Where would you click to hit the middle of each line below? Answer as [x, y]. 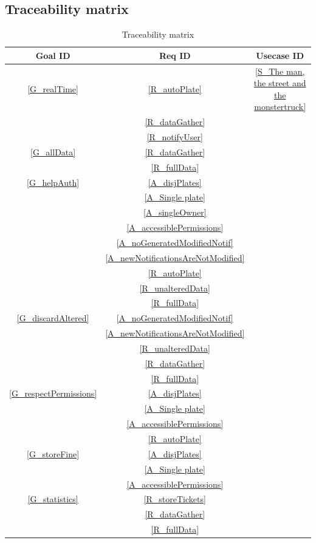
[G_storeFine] [53, 453]
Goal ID [53, 55]
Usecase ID [280, 55]
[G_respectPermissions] [53, 393]
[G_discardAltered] [53, 318]
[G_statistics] [53, 499]
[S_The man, [280, 71]
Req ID [175, 55]
